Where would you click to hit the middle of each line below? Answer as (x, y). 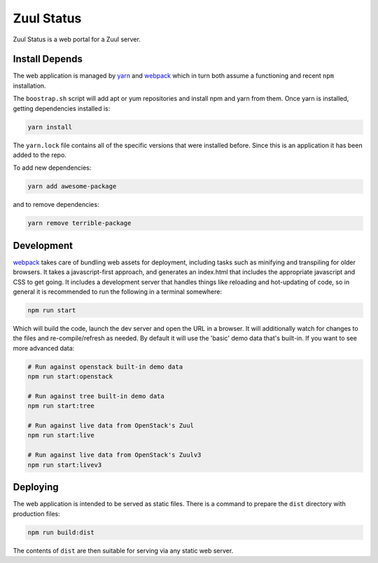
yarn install (50, 127)
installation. (29, 86)
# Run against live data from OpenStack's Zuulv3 (114, 455)
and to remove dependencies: (56, 205)
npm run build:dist (61, 532)
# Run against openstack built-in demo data (105, 367)
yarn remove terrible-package (79, 223)
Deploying (36, 487)
